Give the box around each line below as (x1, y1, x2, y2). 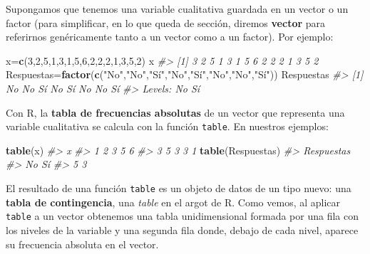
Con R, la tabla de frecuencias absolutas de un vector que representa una (6, 105, 345, 120)
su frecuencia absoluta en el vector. (6, 236, 159, 251)
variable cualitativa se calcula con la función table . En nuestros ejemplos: (6, 119, 329, 134)
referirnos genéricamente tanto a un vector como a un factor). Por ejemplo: (6, 29, 334, 44)
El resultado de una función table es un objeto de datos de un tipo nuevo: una (6, 181, 351, 195)
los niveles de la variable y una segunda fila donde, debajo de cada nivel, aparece (6, 222, 359, 237)
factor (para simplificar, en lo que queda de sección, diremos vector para (6, 15, 326, 30)
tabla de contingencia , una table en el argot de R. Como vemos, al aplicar (6, 194, 341, 209)
